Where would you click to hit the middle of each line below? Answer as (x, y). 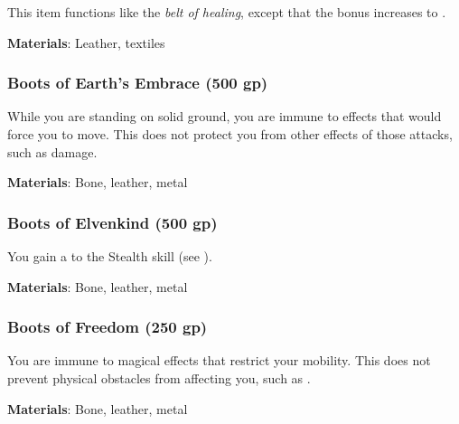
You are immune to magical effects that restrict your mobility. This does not (219, 360)
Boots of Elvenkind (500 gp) (112, 222)
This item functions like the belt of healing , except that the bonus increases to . (227, 12)
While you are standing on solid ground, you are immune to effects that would (225, 116)
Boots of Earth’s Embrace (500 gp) (138, 83)
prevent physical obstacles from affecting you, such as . (159, 378)
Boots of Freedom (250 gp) (108, 327)
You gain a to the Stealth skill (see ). (110, 256)
